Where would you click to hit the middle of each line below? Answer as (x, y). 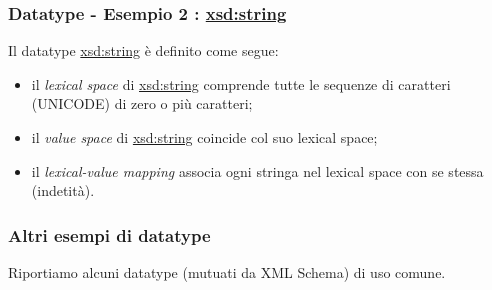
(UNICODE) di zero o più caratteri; (142, 103)
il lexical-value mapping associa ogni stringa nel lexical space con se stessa (257, 170)
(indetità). (63, 190)
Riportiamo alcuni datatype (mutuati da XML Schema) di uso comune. (227, 272)
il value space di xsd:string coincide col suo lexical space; (204, 137)
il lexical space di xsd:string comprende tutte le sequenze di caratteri (241, 83)
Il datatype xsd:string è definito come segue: (143, 50)
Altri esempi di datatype (109, 234)
